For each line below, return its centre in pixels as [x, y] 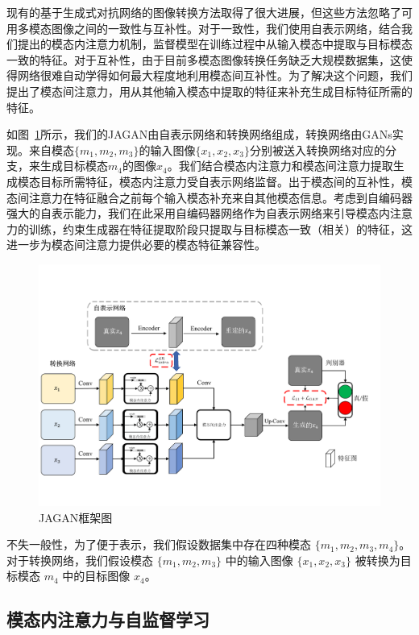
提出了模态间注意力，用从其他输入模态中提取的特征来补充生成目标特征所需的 [209, 91]
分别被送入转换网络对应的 [317, 149]
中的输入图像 [259, 560]
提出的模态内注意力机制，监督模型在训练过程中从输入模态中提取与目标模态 [215, 44]
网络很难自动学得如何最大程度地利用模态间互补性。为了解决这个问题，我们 [215, 75]
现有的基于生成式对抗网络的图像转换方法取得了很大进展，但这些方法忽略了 [204, 12]
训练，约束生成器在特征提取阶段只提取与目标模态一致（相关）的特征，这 [220, 228]
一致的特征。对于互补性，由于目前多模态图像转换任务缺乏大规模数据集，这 [204, 59]
